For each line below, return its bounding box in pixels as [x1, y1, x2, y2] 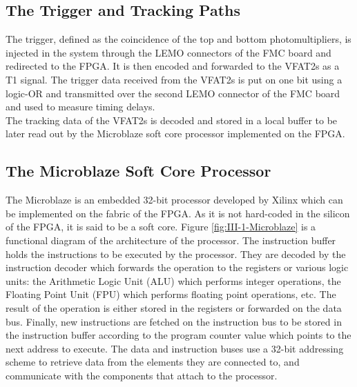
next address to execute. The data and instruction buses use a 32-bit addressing [6, 341, 344, 355]
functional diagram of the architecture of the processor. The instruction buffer [6, 232, 336, 247]
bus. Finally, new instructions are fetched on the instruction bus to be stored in [6, 314, 342, 328]
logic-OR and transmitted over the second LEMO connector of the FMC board [6, 86, 340, 100]
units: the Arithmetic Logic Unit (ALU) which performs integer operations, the [6, 273, 341, 288]
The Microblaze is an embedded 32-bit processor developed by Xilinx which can [6, 192, 343, 207]
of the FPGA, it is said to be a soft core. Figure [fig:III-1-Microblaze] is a [6, 219, 316, 234]
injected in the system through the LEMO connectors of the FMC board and [6, 45, 331, 59]
